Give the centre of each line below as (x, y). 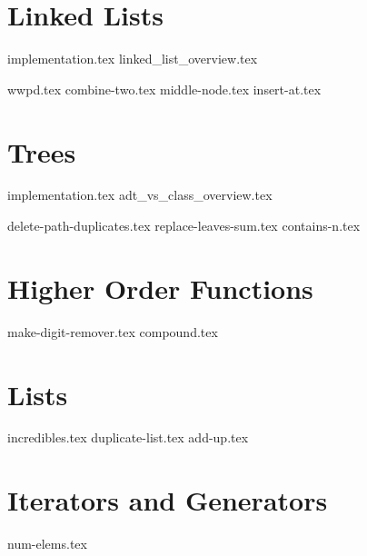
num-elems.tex (47, 544)
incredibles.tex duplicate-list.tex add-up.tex (128, 437)
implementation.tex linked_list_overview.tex (133, 59)
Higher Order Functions (160, 288)
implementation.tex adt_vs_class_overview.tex (140, 195)
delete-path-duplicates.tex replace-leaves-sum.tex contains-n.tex (184, 226)
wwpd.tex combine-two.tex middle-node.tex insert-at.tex (164, 89)
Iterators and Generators (168, 500)
